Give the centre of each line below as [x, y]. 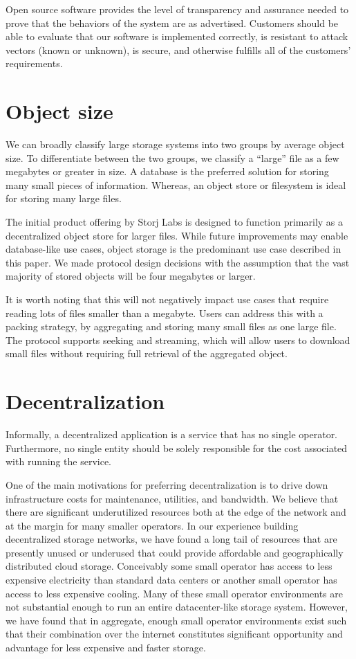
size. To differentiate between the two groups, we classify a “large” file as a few [172, 157]
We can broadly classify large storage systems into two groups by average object [175, 144]
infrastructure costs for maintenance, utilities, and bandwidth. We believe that [172, 498]
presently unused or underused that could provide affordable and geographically [175, 552]
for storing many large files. [64, 198]
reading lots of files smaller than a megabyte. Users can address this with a [165, 313]
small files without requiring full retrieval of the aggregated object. [147, 353]
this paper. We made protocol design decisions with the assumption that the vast [178, 262]
